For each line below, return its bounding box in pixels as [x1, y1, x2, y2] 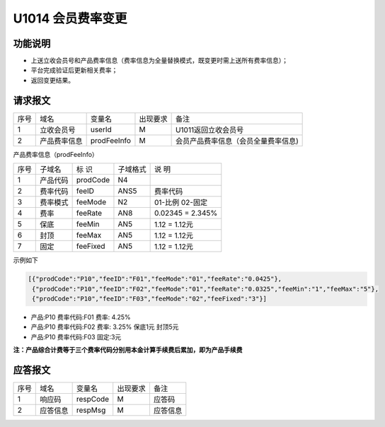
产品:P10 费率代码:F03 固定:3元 [30, 332, 122, 341]
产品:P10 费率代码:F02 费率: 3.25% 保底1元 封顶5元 [30, 322, 179, 332]
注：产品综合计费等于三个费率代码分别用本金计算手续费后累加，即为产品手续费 [13, 346, 243, 354]
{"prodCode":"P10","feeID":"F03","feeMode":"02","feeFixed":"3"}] [32, 294, 268, 303]
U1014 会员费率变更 [13, 11, 127, 26]
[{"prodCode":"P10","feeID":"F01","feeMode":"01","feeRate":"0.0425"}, [28, 275, 282, 283]
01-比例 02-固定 [154, 198, 208, 208]
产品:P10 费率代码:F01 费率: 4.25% [30, 312, 131, 321]
